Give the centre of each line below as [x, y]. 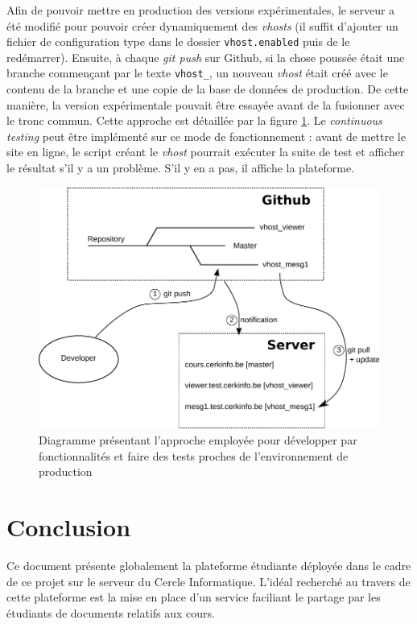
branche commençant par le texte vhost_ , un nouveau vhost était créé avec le [197, 73]
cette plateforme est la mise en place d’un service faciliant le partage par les [194, 597]
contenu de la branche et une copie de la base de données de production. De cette [208, 89]
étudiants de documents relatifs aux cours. [111, 612]
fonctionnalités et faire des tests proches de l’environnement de [194, 455]
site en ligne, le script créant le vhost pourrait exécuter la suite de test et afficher [206, 152]
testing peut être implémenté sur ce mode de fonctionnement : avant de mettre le [206, 136]
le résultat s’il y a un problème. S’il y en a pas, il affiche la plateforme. [180, 168]
